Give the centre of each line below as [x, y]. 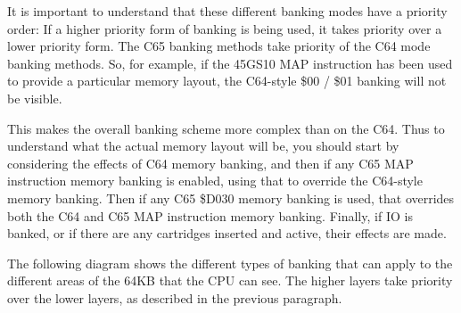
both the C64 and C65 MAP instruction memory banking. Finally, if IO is [210, 215]
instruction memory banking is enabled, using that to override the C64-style [215, 181]
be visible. [35, 98]
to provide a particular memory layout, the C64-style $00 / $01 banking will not [227, 81]
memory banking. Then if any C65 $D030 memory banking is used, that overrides [231, 198]
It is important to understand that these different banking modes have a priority [227, 11]
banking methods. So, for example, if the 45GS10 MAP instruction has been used [230, 63]
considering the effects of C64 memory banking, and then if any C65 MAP [210, 163]
